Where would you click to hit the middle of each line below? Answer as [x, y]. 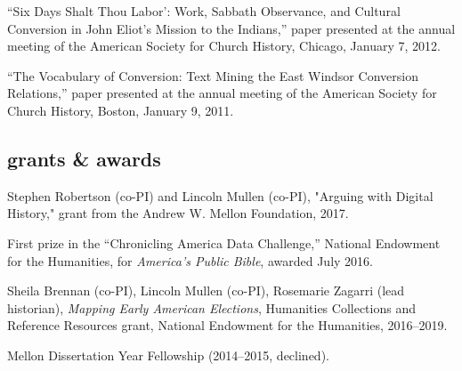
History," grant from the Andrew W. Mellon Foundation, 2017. [178, 213]
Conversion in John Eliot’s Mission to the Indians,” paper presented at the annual [231, 28]
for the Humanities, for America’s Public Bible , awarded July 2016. [190, 260]
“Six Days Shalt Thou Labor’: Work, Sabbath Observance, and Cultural [204, 11]
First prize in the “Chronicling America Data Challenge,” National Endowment [224, 242]
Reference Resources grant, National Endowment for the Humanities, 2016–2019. [227, 325]
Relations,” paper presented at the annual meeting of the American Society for [222, 93]
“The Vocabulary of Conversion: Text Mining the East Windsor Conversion [213, 75]
